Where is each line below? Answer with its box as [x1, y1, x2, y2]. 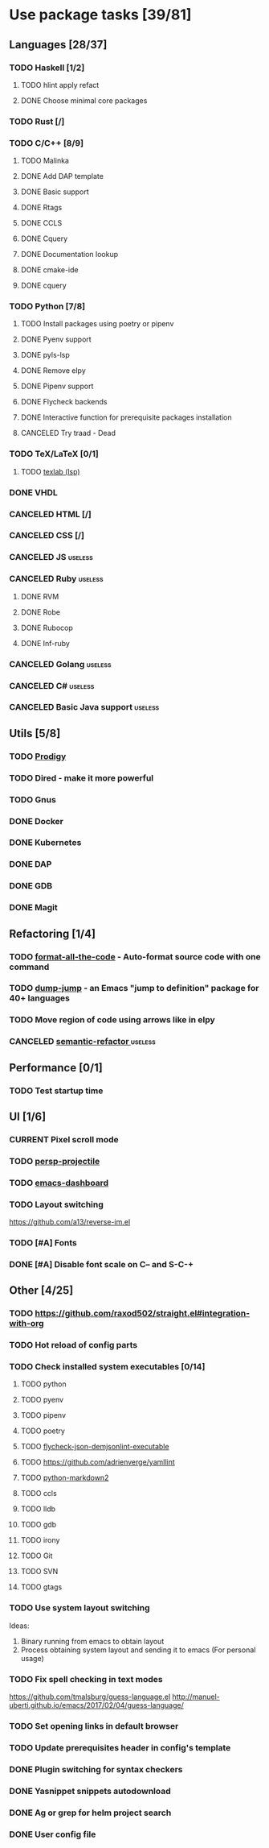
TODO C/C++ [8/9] [9, 137, 84, 148]
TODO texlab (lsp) [20, 466, 80, 476]
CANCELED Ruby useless [9, 574, 104, 585]
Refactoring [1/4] [9, 926, 96, 940]
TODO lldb [20, 1504, 55, 1514]
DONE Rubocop [20, 623, 73, 632]
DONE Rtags [20, 203, 63, 213]
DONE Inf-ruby [20, 638, 71, 648]
